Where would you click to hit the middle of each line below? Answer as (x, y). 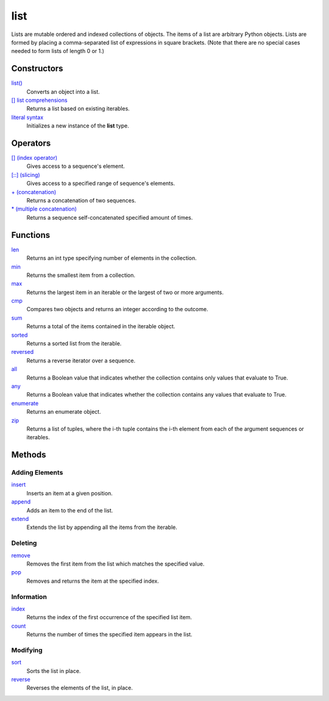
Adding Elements (37, 473)
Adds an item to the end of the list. (70, 510)
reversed (23, 352)
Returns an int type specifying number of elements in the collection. (112, 258)
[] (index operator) (34, 158)
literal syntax (27, 117)
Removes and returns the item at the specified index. (93, 581)
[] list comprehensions (39, 100)
